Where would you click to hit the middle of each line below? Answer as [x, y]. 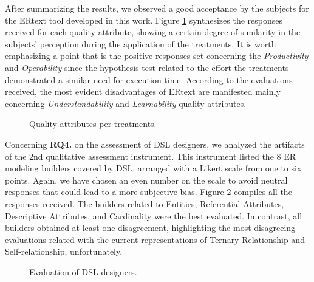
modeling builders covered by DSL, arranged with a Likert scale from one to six [153, 168]
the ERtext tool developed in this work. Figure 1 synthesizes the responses [144, 20]
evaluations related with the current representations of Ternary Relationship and [155, 239]
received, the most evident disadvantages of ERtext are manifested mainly [143, 91]
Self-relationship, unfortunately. [64, 251]
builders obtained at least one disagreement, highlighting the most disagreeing [150, 228]
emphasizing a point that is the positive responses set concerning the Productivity [157, 56]
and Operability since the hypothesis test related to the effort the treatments [147, 67]
